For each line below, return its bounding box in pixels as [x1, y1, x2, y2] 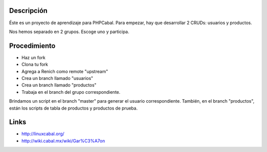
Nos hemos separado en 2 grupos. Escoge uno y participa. [9, 29, 130, 35]
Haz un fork [21, 54, 45, 60]
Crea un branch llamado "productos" [21, 82, 96, 88]
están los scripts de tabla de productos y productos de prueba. [9, 105, 138, 111]
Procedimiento [9, 41, 56, 50]
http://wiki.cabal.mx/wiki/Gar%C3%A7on [21, 138, 105, 144]
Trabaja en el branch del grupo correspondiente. [21, 89, 121, 95]
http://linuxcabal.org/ [21, 131, 64, 137]
